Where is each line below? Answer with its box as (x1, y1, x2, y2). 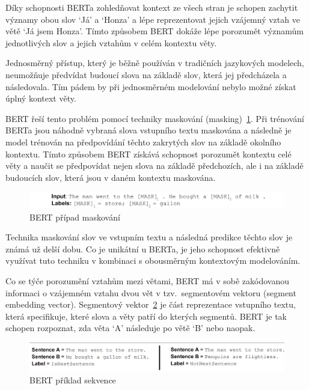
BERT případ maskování (29, 210, 120, 223)
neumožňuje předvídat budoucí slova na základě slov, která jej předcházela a (5, 68, 287, 81)
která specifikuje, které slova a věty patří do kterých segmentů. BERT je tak (5, 309, 287, 322)
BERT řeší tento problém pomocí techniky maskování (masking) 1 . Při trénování (5, 112, 305, 124)
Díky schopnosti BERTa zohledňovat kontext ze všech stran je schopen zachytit (5, 1, 298, 13)
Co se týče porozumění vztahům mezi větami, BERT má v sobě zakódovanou (5, 275, 290, 287)
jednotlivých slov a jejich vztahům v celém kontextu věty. (5, 36, 217, 49)
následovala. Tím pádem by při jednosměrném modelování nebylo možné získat (5, 80, 296, 93)
